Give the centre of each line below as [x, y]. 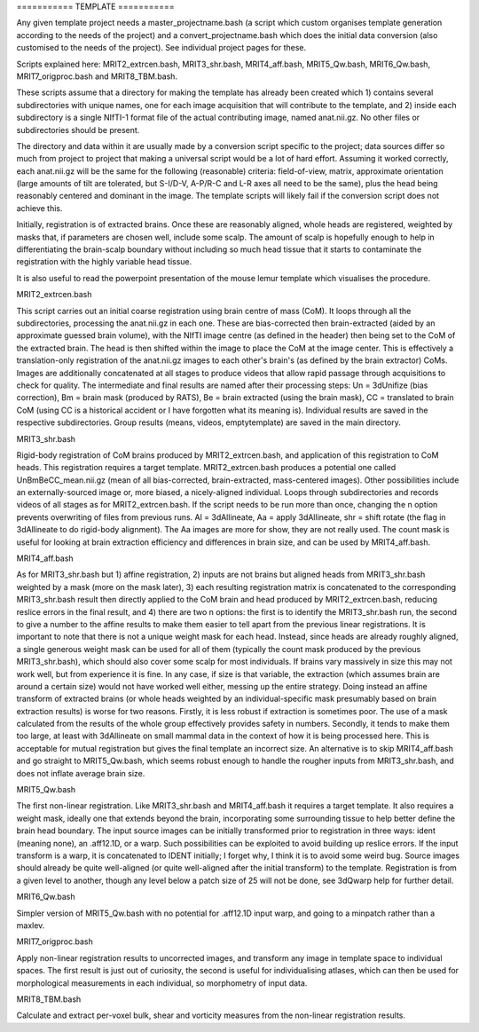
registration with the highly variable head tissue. [104, 262]
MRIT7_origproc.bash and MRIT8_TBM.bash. [97, 76]
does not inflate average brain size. [81, 773]
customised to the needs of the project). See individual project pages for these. [161, 48]
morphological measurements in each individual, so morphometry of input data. [162, 983]
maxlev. [31, 925]
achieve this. [39, 208]
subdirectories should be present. [78, 130]
